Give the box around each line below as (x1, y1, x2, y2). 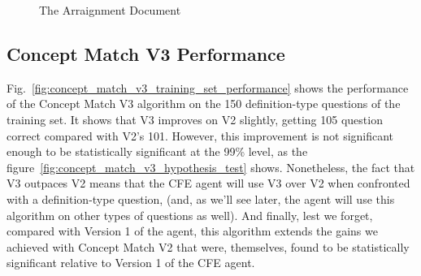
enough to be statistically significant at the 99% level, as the (7, 143, 308, 160)
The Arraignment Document (39, 2, 181, 18)
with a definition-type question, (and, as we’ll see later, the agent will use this (7, 190, 395, 207)
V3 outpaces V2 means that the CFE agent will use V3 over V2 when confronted (7, 175, 410, 192)
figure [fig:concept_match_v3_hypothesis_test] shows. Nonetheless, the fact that (7, 158, 415, 175)
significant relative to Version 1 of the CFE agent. (7, 254, 255, 271)
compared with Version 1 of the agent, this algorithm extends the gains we (7, 222, 378, 239)
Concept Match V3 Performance (7, 41, 285, 66)
